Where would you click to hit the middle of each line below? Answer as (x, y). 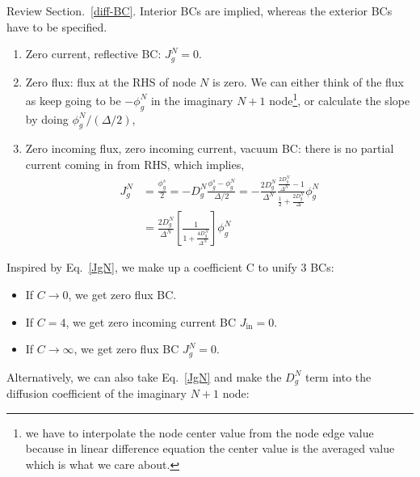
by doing (47, 118)
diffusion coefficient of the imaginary (97, 393)
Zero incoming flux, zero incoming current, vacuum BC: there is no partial (210, 148)
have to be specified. (57, 26)
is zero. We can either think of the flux (309, 81)
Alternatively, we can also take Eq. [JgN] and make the (144, 376)
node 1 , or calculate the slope (340, 99)
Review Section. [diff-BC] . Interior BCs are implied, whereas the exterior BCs (199, 11)
